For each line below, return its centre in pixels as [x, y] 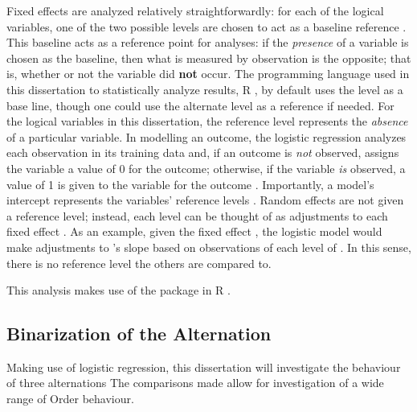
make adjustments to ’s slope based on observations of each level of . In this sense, [209, 247]
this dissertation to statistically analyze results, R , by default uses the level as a [205, 89]
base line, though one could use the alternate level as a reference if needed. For [200, 105]
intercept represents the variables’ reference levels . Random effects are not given [205, 200]
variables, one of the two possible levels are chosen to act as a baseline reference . [206, 26]
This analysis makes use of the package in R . [119, 290]
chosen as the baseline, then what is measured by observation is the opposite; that [209, 58]
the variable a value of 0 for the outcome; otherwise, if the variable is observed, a [206, 168]
